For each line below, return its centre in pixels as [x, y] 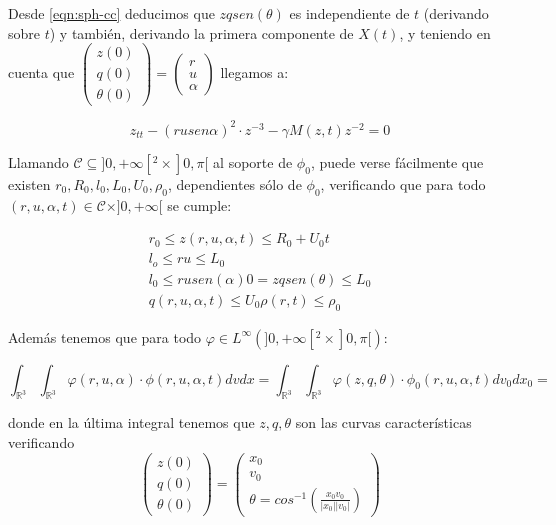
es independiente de [349, 13]
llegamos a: [254, 72]
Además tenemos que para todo [105, 336]
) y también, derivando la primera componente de [201, 32]
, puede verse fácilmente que [397, 161]
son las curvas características [383, 422]
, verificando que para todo [403, 183]
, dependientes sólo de [234, 183]
